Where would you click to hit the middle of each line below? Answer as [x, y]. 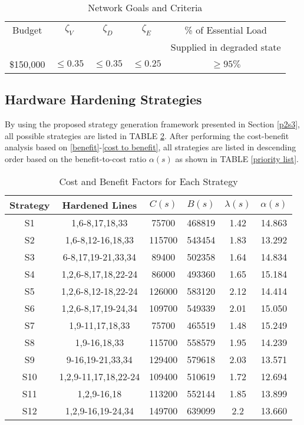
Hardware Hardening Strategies [103, 99]
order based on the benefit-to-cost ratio [76, 158]
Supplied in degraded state [226, 47]
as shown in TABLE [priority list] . [237, 158]
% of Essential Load [226, 30]
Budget [27, 30]
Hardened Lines [100, 205]
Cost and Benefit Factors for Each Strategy [148, 181]
